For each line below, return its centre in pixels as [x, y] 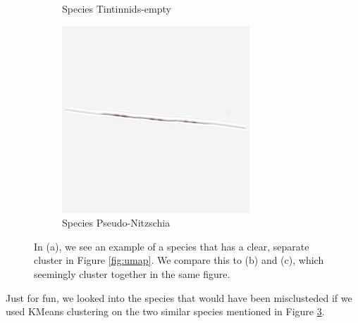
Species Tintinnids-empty [117, 8]
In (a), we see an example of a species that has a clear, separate [172, 246]
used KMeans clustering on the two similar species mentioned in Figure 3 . [165, 311]
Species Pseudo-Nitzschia [116, 223]
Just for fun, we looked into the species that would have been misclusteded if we [179, 297]
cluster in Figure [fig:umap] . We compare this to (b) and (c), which [179, 260]
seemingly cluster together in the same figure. [132, 273]
